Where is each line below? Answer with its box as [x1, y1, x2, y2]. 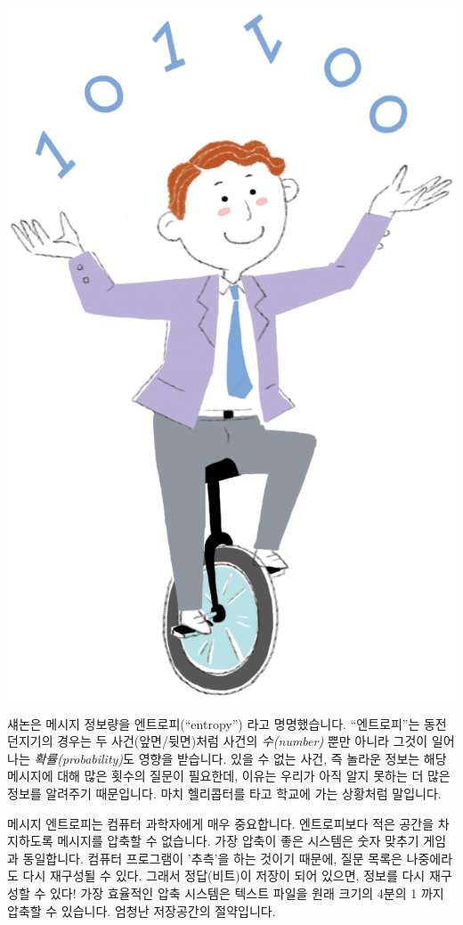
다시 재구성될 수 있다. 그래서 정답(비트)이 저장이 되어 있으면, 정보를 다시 [22, 866, 426, 885]
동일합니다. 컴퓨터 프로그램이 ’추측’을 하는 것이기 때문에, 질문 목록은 [22, 848, 402, 867]
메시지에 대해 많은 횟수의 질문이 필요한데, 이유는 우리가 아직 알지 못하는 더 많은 [7, 766, 451, 785]
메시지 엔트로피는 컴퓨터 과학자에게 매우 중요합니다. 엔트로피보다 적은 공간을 [7, 814, 435, 832]
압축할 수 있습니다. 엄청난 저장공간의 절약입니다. [7, 901, 276, 920]
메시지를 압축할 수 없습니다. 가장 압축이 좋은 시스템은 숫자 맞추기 [57, 831, 419, 850]
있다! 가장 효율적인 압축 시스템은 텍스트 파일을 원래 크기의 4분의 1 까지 [49, 883, 444, 902]
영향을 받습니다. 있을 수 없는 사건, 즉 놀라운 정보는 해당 [138, 749, 447, 767]
